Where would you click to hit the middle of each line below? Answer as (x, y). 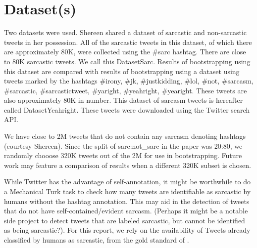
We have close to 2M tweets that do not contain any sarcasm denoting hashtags (125, 136)
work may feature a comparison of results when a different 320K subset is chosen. (128, 165)
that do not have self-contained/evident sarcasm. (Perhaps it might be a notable (126, 211)
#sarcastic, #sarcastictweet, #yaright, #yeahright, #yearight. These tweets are (126, 90)
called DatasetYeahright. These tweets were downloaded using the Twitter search (127, 109)
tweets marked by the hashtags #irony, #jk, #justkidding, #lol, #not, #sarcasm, (129, 81)
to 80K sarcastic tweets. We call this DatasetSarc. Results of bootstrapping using (127, 61)
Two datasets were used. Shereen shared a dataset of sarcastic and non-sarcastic (126, 32)
